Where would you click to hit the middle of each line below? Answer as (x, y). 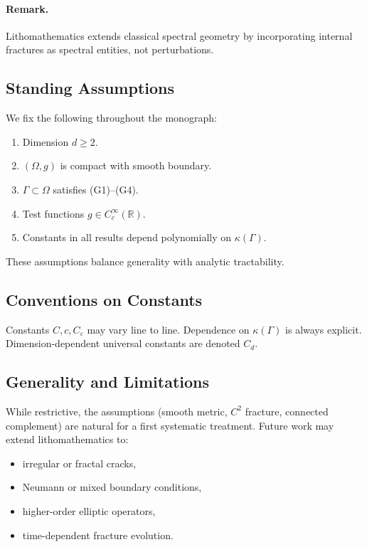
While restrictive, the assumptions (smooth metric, (117, 411)
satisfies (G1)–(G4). (96, 189)
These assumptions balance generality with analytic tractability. (145, 261)
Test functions (53, 213)
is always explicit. (324, 329)
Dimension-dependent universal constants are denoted (123, 343)
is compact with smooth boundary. (136, 165)
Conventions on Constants (104, 299)
